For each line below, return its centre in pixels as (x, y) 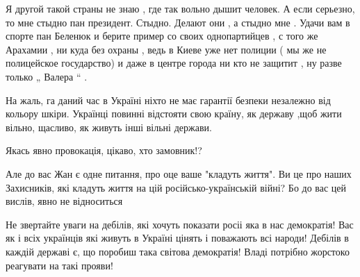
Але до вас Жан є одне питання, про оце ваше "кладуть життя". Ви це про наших (179, 173)
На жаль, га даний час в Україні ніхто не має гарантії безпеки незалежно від (168, 100)
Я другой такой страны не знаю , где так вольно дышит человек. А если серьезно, (180, 8)
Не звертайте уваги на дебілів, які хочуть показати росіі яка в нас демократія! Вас (180, 224)
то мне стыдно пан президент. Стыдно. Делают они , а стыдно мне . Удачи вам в (178, 22)
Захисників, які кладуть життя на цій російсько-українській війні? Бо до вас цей (176, 187)
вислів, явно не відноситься (64, 201)
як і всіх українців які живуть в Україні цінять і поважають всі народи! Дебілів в (177, 238)
